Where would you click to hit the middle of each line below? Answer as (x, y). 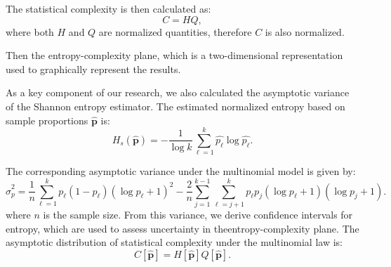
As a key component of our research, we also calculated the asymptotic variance (178, 92)
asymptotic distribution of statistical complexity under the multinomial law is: (174, 242)
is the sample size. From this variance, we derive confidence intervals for (198, 214)
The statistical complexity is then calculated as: (108, 8)
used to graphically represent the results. (93, 69)
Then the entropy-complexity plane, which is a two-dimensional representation (174, 55)
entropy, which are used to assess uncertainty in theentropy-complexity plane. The (183, 228)
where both (30, 31)
